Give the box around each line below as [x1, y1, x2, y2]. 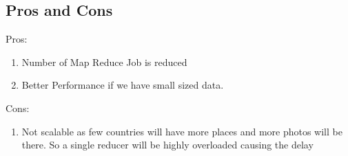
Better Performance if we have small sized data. [21, 78, 224, 92]
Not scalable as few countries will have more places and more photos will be [21, 124, 342, 138]
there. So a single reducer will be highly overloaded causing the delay [21, 137, 314, 152]
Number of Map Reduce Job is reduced [21, 54, 187, 69]
